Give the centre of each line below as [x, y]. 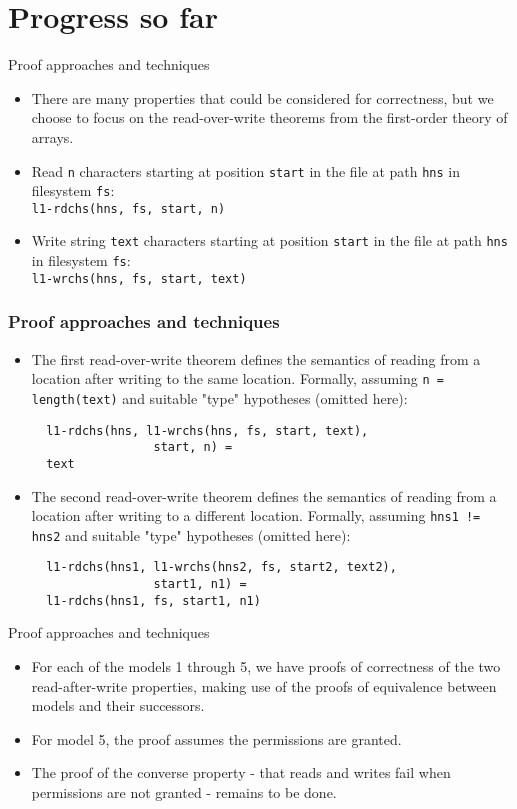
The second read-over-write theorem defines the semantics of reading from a [264, 495]
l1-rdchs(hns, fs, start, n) [128, 208]
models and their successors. [118, 705]
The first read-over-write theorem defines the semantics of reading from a [256, 358]
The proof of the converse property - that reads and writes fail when [241, 772]
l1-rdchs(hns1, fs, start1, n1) [153, 600]
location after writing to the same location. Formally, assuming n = [237, 378]
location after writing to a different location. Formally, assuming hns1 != [256, 515]
